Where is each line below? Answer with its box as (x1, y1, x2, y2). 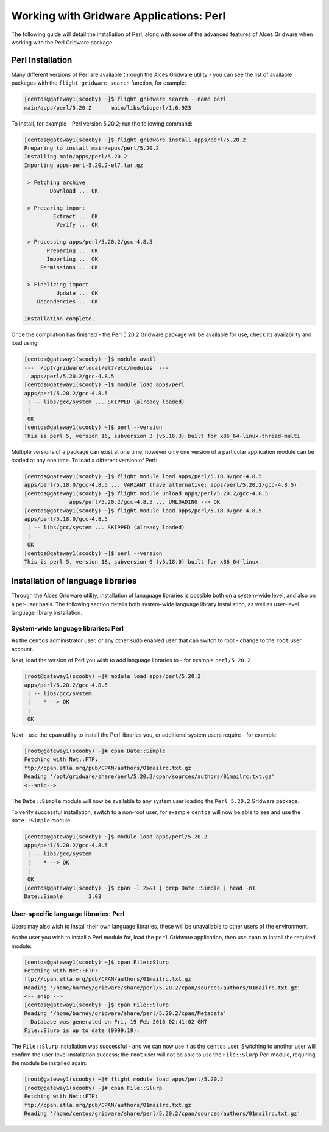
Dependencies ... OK (37, 299, 99, 305)
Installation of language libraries (11, 576, 137, 586)
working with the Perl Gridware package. (11, 38, 114, 46)
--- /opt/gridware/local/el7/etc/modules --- (24, 364, 169, 371)
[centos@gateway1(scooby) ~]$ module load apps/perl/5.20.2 (24, 833, 208, 840)
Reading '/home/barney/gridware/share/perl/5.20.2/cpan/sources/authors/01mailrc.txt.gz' (24, 984, 301, 991)
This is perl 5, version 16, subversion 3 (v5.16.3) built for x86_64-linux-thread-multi (24, 433, 301, 439)
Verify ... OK (55, 221, 99, 228)
